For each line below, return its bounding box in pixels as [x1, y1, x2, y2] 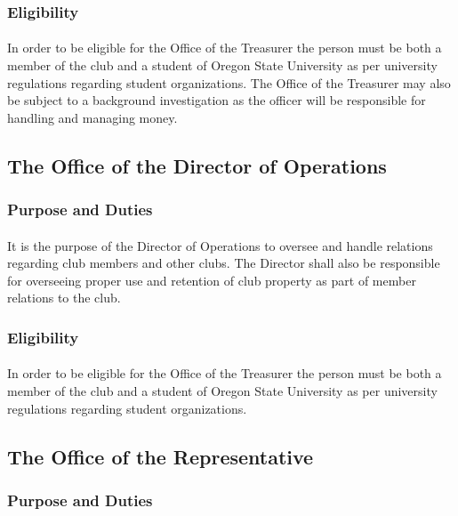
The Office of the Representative [7, 442, 314, 470]
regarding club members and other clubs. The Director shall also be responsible [7, 254, 440, 272]
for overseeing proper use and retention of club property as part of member [7, 270, 416, 289]
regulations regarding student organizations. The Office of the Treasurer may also [7, 73, 451, 92]
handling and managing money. [7, 108, 178, 126]
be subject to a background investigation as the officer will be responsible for [7, 91, 426, 109]
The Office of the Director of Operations [7, 151, 387, 179]
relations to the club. [7, 288, 121, 307]
